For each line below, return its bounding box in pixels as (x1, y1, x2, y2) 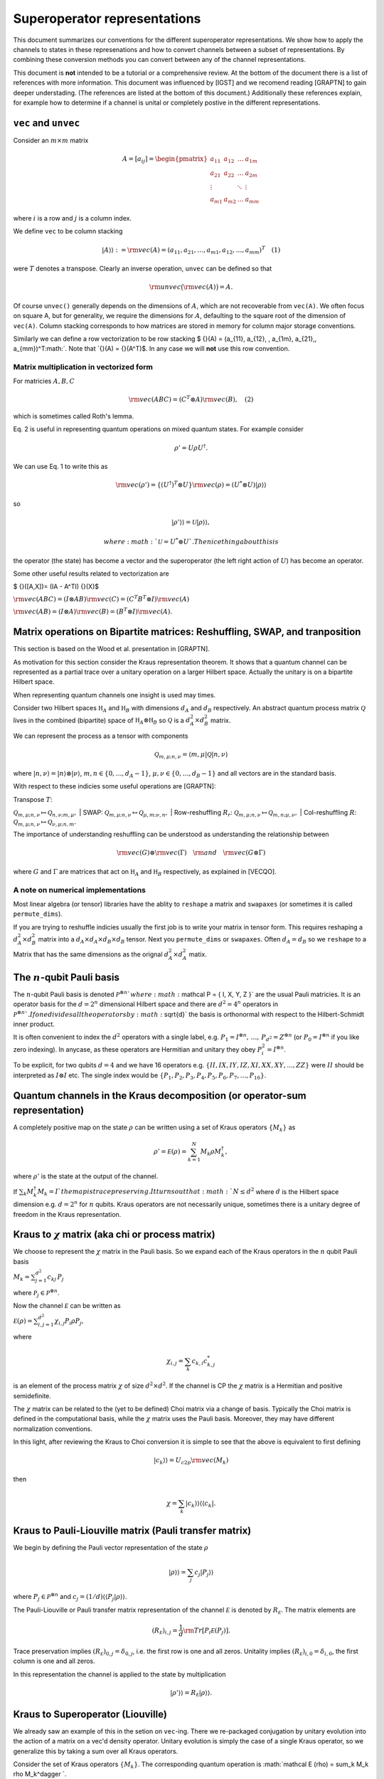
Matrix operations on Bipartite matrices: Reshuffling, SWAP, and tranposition (13, 626, 361, 638)
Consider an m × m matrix (13, 136, 89, 144)
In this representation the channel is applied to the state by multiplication (13, 1669, 227, 1679)
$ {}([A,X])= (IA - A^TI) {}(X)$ (13, 582, 100, 591)
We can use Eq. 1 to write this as (13, 463, 108, 471)
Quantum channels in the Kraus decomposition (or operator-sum (13, 1089, 306, 1102)
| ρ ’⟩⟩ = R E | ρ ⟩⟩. (170, 1689, 213, 1698)
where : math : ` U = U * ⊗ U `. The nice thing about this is (103, 537, 279, 546)
